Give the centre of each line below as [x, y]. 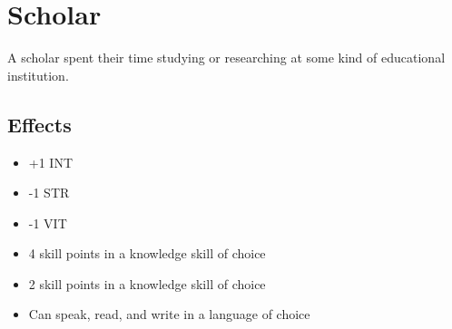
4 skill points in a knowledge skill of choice [147, 253]
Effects [39, 124]
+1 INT [51, 162]
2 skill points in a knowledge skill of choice [147, 283]
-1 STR [49, 193]
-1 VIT [48, 223]
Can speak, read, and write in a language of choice [169, 314]
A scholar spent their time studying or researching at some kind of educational [226, 58]
